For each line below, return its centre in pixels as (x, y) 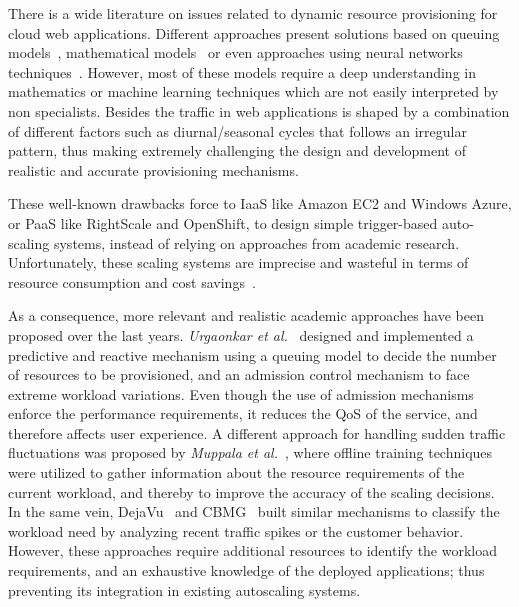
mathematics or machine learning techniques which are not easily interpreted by (253, 91)
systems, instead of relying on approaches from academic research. (256, 242)
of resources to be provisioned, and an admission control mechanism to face (239, 374)
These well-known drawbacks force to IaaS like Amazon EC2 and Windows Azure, (260, 203)
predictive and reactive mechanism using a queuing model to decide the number (252, 354)
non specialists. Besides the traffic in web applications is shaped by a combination (259, 110)
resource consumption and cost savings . (132, 281)
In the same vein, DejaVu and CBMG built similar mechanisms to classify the (254, 511)
